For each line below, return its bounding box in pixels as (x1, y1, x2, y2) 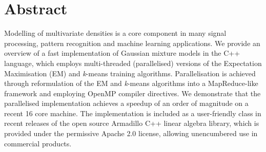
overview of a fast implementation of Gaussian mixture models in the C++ (4, 48, 240, 58)
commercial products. (4, 138, 72, 148)
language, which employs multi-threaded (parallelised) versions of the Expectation (4, 57, 262, 68)
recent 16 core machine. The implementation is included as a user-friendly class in (4, 107, 261, 118)
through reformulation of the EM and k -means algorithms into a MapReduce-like (4, 78, 258, 89)
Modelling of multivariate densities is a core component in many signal (4, 28, 227, 38)
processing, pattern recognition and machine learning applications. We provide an (4, 37, 260, 48)
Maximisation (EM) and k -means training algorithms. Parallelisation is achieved (4, 68, 256, 78)
